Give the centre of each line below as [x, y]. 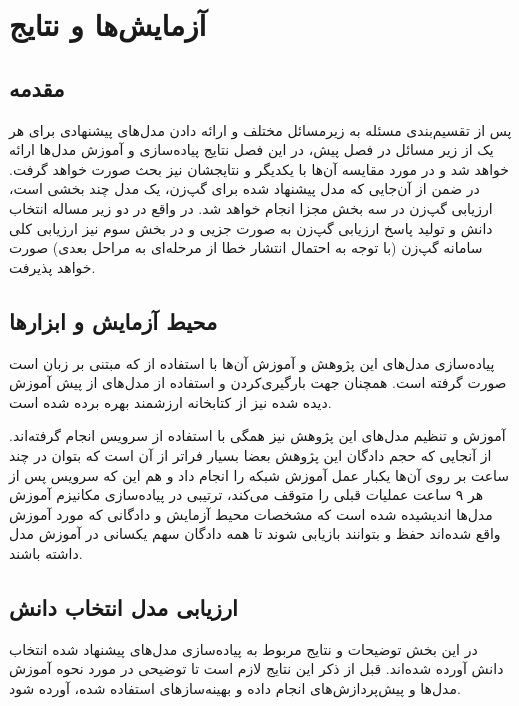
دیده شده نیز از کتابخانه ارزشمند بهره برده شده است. [170, 401]
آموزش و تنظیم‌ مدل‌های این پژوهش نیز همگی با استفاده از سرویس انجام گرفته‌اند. [257, 435]
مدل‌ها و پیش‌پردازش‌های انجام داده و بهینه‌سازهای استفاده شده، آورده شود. [235, 687]
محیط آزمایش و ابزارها [113, 320]
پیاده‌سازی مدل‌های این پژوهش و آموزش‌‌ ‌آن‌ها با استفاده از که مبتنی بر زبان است [252, 362]
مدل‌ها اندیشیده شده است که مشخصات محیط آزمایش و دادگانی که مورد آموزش [251, 513]
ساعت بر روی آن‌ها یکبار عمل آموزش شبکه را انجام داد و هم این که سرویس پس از [259, 474]
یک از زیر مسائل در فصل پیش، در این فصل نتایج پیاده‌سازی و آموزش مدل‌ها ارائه [251, 149]
